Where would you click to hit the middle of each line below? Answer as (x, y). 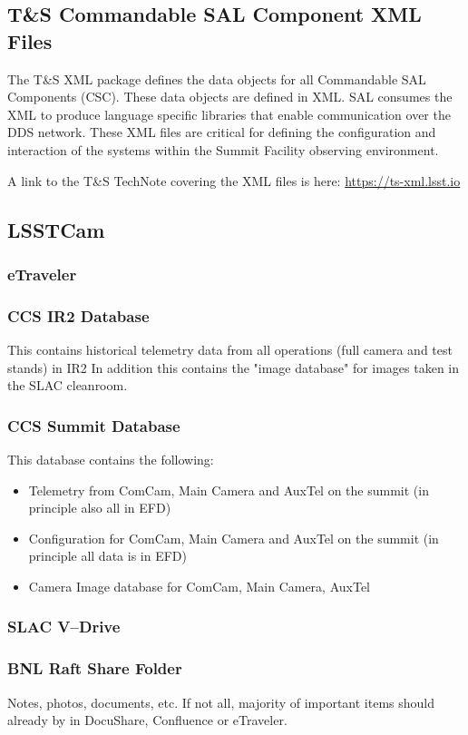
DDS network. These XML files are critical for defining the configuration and (222, 132)
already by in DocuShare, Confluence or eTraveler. (147, 720)
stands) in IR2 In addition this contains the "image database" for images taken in (234, 367)
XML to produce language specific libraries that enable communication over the (229, 114)
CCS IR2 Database (78, 315)
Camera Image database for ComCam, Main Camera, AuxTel (200, 586)
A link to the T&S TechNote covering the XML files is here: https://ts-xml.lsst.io (234, 180)
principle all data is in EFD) (107, 556)
